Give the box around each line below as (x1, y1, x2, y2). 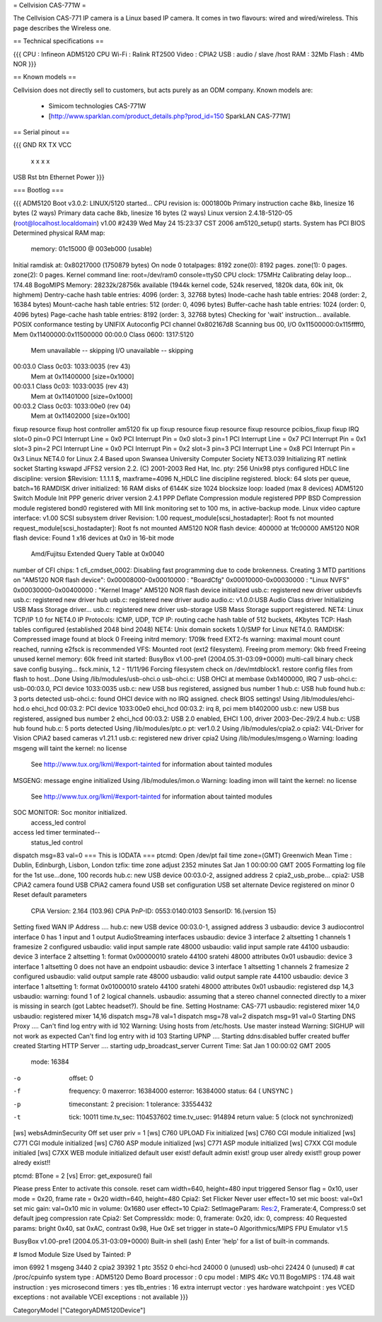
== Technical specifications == (13, 37, 104, 45)
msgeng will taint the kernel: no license (13, 743, 127, 753)
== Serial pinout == (13, 127, 70, 136)
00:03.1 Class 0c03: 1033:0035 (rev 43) (13, 382, 129, 390)
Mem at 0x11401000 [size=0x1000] (30, 392, 133, 400)
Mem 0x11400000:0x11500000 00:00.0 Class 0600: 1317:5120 (13, 330, 195, 339)
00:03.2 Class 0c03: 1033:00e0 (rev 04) (13, 402, 131, 410)
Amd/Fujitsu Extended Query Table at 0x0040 (30, 550, 165, 558)
